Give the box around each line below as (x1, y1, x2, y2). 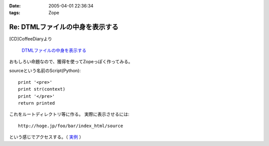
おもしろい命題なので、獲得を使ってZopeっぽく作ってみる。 (9, 59, 133, 65)
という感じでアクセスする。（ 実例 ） (9, 134, 84, 140)
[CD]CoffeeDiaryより (9, 36, 52, 42)
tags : (9, 10, 20, 16)
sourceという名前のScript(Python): (9, 68, 81, 74)
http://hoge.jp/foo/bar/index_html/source (18, 123, 124, 129)
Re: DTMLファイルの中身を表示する (9, 23, 119, 31)
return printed (18, 100, 55, 106)
